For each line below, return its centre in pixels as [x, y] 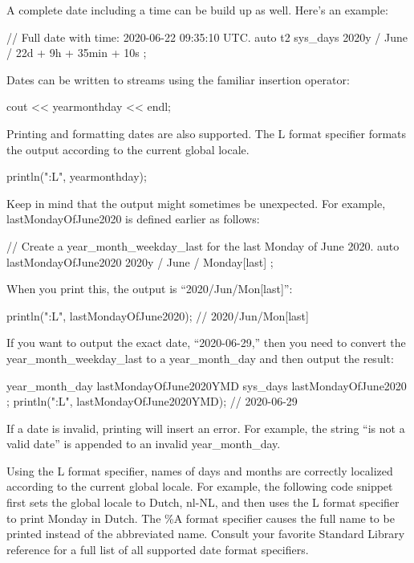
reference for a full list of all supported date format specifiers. [158, 549]
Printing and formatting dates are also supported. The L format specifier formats [207, 133]
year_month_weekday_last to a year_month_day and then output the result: [200, 358]
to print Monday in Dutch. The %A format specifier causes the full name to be [201, 518]
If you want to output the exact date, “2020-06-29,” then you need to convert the [206, 343]
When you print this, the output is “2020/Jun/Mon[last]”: [150, 289]
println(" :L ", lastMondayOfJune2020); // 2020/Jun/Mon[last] [158, 315]
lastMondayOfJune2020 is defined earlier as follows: [133, 219]
